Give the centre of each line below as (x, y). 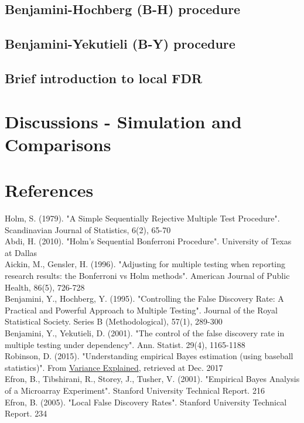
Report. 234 (26, 413)
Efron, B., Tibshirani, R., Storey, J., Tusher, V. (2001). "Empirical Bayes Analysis (152, 379)
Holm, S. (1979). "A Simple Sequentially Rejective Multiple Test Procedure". (142, 218)
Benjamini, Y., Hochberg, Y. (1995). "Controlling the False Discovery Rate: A (144, 299)
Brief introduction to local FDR (104, 78)
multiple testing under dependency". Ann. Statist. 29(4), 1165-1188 (125, 344)
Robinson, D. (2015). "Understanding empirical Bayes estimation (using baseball (149, 356)
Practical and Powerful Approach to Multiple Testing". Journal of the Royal (141, 310)
